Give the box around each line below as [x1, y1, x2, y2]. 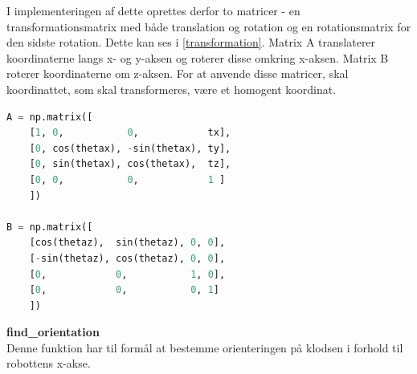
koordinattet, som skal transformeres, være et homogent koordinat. [6, 80, 337, 97]
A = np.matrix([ [6, 111, 93, 123]
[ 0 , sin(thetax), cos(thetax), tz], [29, 158, 231, 170]
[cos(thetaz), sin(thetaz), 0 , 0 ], [29, 237, 226, 249]
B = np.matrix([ [6, 221, 93, 233]
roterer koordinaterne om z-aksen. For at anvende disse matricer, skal [6, 65, 349, 82]
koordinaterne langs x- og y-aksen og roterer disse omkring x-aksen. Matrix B [6, 49, 389, 66]
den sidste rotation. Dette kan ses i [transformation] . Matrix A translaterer [6, 34, 376, 51]
